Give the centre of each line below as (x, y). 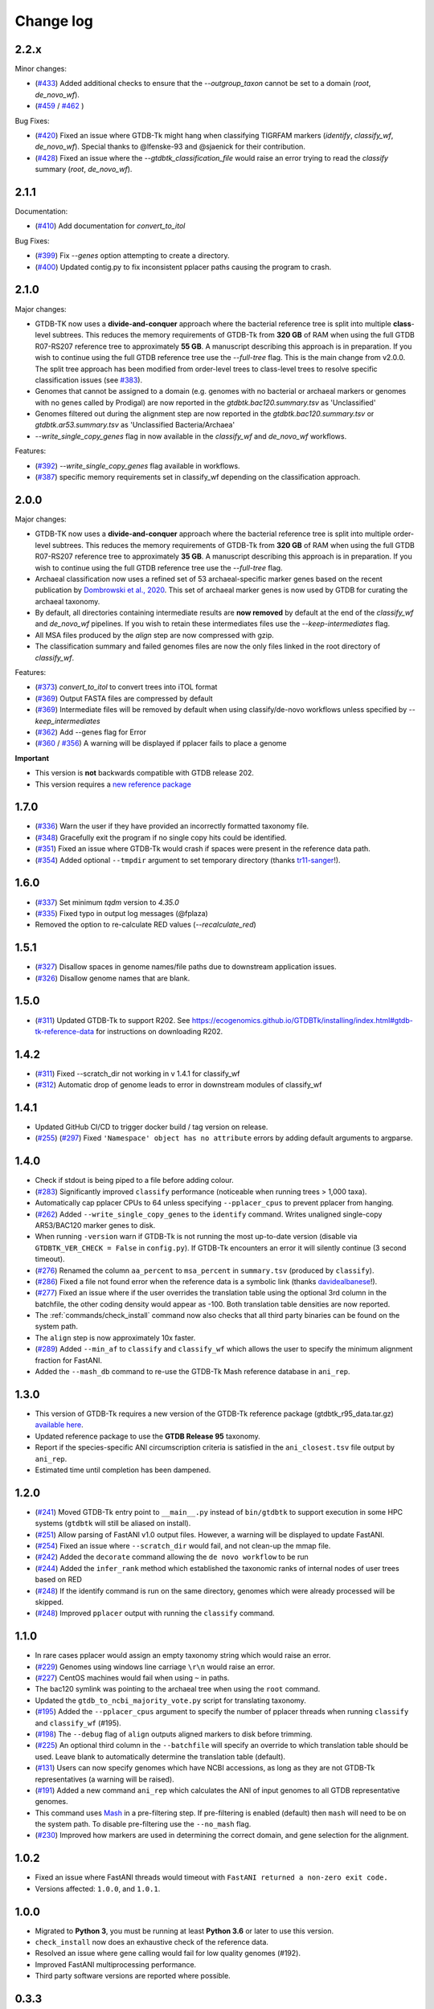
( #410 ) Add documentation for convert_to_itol (110, 226)
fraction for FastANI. (69, 1360)
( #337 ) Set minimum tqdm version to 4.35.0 (107, 902)
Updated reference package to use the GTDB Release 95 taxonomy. (147, 1436)
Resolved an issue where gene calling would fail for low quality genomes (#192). (168, 1954)
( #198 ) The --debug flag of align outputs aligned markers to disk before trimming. (174, 1734)
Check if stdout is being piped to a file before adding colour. (134, 1180)
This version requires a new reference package (113, 784)
